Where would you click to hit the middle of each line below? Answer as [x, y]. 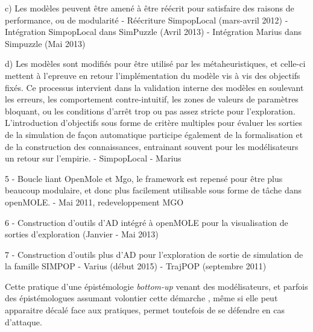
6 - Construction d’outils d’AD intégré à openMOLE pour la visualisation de [147, 222]
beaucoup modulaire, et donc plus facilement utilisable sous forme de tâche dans [153, 190]
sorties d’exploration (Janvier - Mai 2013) [82, 234]
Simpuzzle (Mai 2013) [45, 43]
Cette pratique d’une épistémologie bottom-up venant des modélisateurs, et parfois [156, 286]
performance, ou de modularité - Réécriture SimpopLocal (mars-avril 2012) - [147, 20]
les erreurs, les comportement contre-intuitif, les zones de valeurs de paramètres [152, 99]
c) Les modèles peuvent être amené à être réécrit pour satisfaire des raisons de [150, 8]
